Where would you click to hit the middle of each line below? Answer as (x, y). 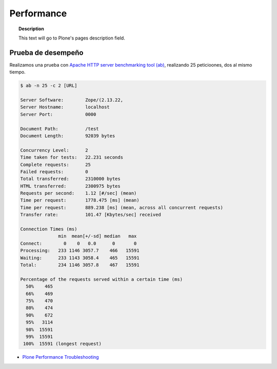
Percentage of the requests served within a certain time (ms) (102, 279)
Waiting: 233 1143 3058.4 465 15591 (80, 258)
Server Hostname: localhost (65, 107)
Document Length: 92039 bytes (68, 136)
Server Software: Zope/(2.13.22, (72, 100)
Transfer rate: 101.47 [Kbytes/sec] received (91, 215)
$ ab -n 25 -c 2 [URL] (49, 86)
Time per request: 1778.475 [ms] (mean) (80, 200)
